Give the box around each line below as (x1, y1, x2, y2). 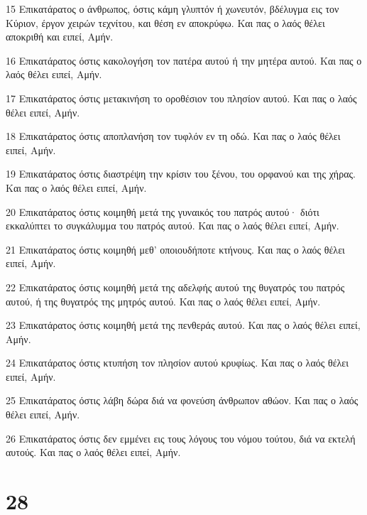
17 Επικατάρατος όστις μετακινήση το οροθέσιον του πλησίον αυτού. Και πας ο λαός (6, 90, 357, 105)
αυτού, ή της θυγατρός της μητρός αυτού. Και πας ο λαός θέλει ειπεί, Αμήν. (6, 293, 321, 308)
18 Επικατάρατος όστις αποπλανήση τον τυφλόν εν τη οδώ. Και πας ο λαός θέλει (6, 129, 341, 143)
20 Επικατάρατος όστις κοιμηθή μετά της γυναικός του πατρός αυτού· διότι (6, 204, 319, 219)
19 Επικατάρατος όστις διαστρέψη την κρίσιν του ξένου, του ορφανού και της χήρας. (6, 166, 356, 181)
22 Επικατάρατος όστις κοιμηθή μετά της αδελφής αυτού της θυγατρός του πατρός (6, 279, 345, 294)
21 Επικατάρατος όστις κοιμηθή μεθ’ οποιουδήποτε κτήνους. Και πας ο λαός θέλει (6, 242, 345, 256)
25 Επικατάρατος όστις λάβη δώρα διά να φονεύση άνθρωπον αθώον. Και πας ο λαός (6, 393, 358, 408)
